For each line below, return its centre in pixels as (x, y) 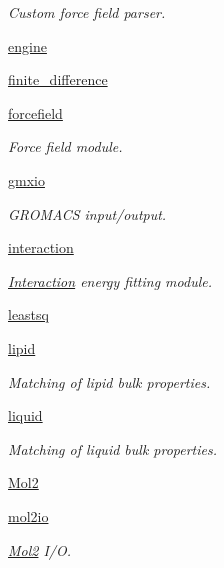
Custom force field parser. (87, 12)
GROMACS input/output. (87, 213)
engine (27, 45)
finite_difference (58, 79)
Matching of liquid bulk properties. (113, 448)
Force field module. (65, 146)
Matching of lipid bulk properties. (109, 381)
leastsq (28, 314)
